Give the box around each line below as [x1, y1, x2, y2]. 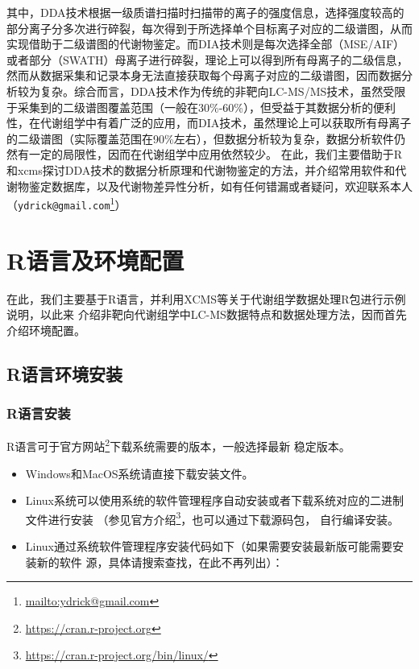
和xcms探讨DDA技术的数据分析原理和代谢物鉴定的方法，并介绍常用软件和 [6, 161, 396, 178]
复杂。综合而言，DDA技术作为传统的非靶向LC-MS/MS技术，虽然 [39, 82, 384, 99]
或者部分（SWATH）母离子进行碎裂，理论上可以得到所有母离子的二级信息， [6, 51, 409, 68]
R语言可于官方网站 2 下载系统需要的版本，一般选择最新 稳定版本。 [6, 436, 351, 454]
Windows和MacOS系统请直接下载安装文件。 [25, 465, 254, 481]
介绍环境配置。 [6, 321, 85, 338]
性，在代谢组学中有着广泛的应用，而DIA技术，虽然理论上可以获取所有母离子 [6, 114, 412, 131]
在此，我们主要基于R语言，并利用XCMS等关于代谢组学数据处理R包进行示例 [6, 290, 406, 307]
